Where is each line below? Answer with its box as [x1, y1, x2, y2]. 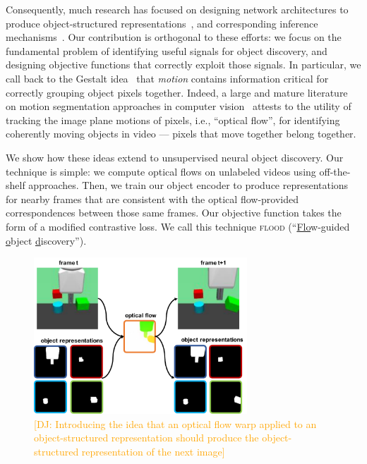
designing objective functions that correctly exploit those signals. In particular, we [6, 57, 361, 72]
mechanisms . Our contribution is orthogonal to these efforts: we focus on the [6, 30, 342, 44]
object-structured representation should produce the [34, 430, 259, 445]
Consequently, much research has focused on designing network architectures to [6, 2, 349, 16]
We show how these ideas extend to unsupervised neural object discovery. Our [6, 149, 344, 164]
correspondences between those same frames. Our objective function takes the [6, 205, 342, 220]
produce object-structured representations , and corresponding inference [6, 16, 318, 30]
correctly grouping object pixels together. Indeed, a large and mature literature [6, 85, 348, 99]
